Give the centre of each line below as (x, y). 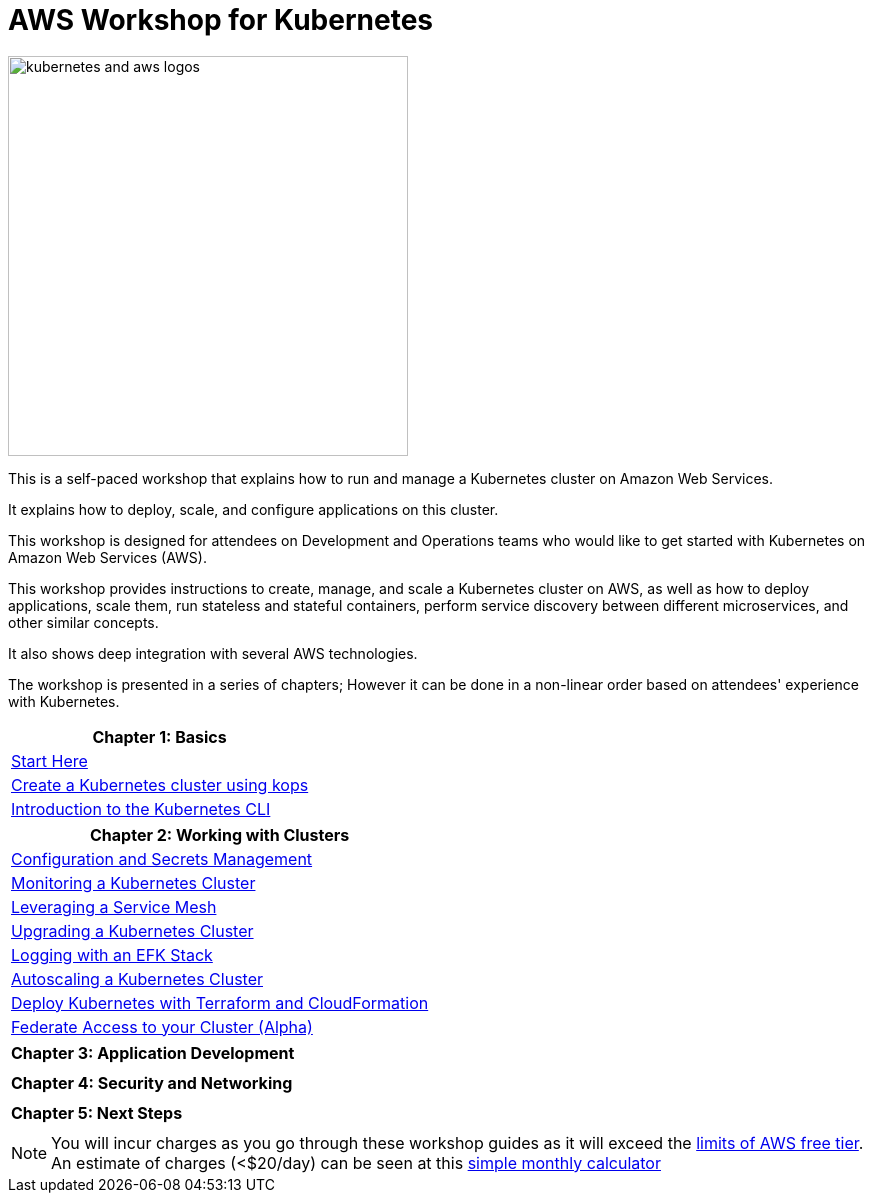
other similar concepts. (83, 622)
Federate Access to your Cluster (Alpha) (162, 1026)
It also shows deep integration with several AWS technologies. (213, 653)
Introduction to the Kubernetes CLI (141, 808)
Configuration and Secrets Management (162, 858)
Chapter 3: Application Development (153, 1052)
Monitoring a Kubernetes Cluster (133, 882)
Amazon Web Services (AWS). (107, 557)
